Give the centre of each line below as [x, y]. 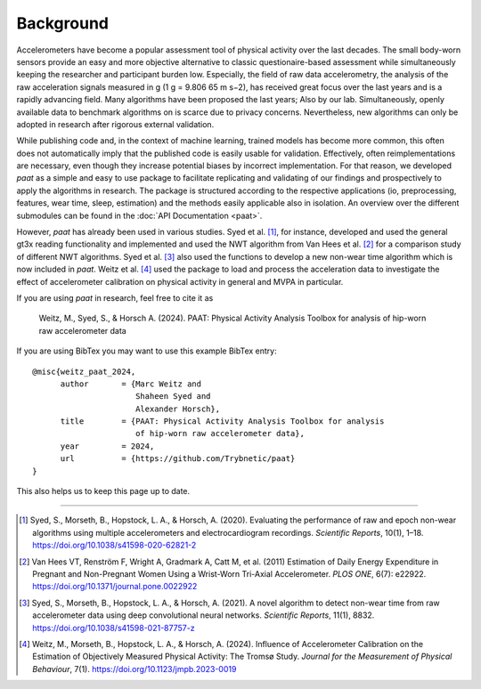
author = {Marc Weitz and [131, 384]
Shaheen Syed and [173, 397]
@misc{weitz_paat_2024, [84, 371]
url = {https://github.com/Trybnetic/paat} [178, 459]
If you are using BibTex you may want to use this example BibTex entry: [147, 351]
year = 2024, [107, 446]
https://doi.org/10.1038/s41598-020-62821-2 [114, 545]
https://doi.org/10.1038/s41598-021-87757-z [114, 628]
